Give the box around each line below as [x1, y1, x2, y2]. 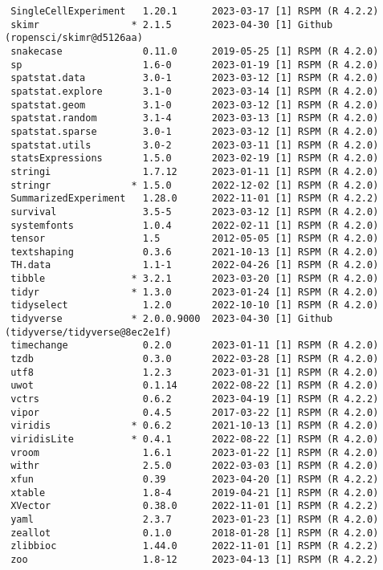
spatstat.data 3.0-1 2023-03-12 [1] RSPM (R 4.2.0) [10, 72, 379, 84]
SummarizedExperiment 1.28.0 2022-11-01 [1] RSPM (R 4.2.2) [10, 193, 379, 205]
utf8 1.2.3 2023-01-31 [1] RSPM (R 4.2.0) [10, 366, 379, 378]
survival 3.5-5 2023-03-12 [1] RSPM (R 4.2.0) [10, 206, 379, 218]
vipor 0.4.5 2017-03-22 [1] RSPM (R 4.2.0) [10, 406, 379, 418]
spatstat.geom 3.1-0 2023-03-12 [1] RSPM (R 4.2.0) [10, 99, 379, 111]
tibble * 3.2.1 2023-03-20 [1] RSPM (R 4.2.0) [10, 273, 379, 285]
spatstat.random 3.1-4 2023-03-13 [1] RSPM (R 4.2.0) [10, 112, 379, 124]
